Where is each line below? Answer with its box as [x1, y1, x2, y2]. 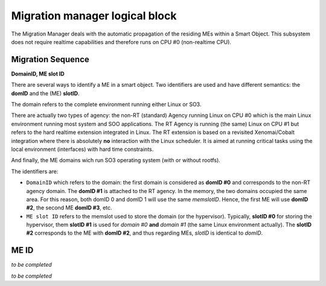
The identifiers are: [11, 168, 59, 175]
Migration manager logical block [11, 9, 177, 22]
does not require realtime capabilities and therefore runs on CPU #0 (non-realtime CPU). [11, 38, 232, 45]
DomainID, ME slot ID [11, 70, 65, 77]
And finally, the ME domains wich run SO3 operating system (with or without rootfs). [11, 157, 220, 164]
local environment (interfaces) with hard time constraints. [11, 145, 154, 153]
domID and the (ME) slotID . [11, 89, 80, 97]
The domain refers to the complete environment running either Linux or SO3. [11, 101, 202, 108]
